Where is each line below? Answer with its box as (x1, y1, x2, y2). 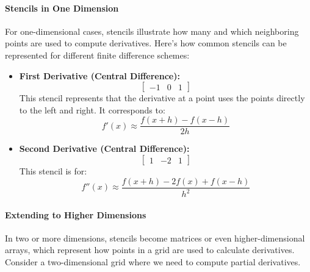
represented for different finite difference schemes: (5, 48, 190, 61)
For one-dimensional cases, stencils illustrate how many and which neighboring (5, 24, 299, 37)
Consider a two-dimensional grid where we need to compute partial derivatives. (5, 256, 301, 268)
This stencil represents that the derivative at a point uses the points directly (19, 91, 305, 104)
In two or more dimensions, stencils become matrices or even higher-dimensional (5, 231, 305, 244)
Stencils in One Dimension (5, 1, 119, 14)
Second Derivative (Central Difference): (19, 142, 190, 155)
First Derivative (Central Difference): (19, 69, 180, 82)
